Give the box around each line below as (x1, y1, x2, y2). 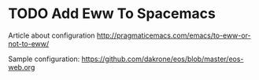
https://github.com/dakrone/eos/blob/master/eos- (81, 54, 244, 64)
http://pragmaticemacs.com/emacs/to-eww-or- (97, 31, 251, 40)
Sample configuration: (8, 54, 80, 64)
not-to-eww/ (8, 38, 50, 48)
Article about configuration (8, 31, 96, 40)
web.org (8, 62, 35, 71)
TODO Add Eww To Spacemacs (8, 5, 216, 23)
